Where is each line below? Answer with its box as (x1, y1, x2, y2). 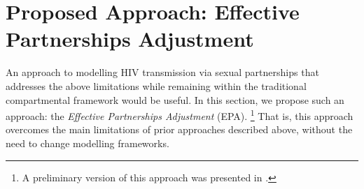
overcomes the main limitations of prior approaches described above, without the (6, 122, 353, 137)
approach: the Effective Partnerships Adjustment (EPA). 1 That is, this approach (6, 107, 353, 123)
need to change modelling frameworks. (6, 135, 169, 150)
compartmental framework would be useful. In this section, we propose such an (6, 92, 344, 107)
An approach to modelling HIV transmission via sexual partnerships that (6, 65, 319, 80)
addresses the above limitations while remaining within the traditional (6, 78, 307, 93)
